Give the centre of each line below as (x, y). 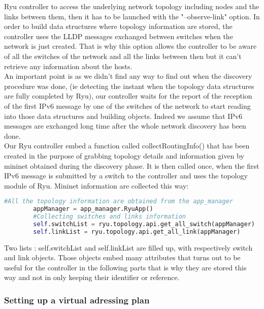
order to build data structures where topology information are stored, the (118, 26)
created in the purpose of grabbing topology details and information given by (124, 155)
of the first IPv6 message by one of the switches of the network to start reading (127, 105)
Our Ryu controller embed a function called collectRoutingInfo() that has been (127, 146)
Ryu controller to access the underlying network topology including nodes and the (132, 6)
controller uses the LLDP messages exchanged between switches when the (119, 36)
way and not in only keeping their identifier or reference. (92, 277)
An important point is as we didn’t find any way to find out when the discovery (128, 76)
